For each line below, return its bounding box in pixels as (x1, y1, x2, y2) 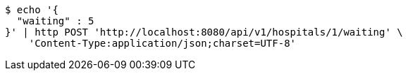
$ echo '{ (5, 4, 58, 15)
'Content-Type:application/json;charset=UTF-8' (28, 38, 297, 49)
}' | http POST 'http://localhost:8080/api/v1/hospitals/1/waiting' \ (5, 26, 403, 38)
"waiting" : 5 (16, 15, 94, 26)
